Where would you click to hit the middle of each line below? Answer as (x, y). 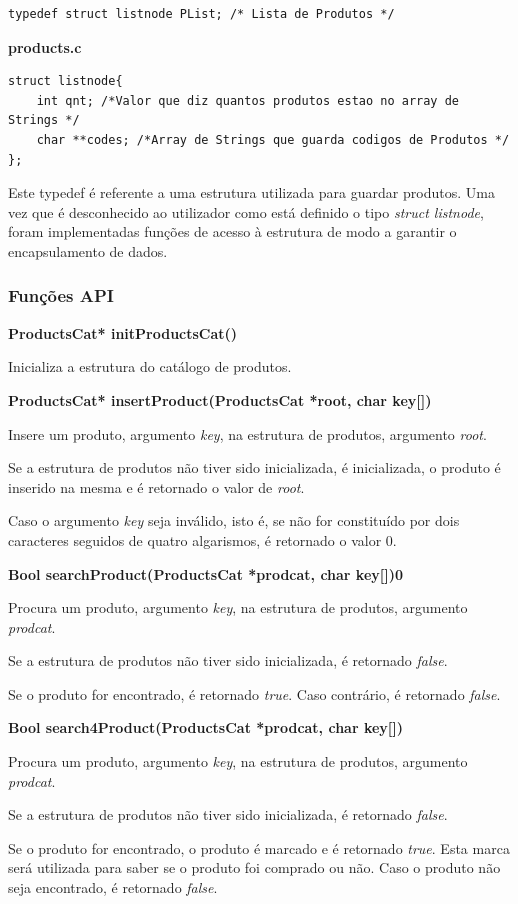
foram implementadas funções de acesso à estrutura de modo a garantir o (232, 231)
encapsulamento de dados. (88, 250)
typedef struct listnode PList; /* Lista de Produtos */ (201, 14)
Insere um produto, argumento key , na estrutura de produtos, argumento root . (247, 433)
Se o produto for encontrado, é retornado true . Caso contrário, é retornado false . (254, 693)
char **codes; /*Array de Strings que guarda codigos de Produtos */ (273, 139)
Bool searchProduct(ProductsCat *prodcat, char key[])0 (206, 573)
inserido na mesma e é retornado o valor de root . (156, 486)
